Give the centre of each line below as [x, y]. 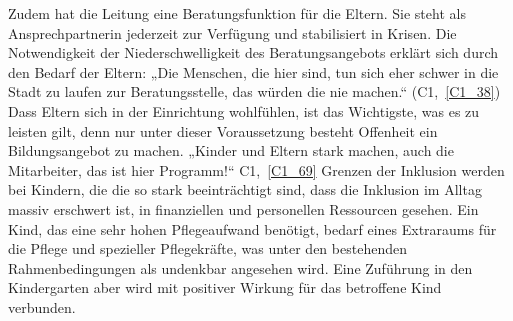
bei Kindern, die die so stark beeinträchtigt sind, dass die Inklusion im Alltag [245, 189]
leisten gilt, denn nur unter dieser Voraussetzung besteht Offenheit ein [223, 130]
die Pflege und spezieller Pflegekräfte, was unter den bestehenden [207, 248]
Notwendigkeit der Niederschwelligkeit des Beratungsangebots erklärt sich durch [253, 52]
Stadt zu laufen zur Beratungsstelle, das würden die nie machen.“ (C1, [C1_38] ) [254, 91]
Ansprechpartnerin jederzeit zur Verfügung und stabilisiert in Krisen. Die [232, 32]
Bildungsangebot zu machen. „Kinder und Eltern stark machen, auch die [231, 150]
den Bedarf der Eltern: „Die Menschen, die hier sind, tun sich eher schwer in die [253, 71]
